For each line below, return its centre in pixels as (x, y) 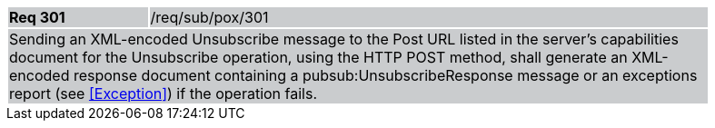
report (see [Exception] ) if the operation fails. (164, 94)
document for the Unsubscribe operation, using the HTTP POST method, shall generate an (318, 57)
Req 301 (37, 17)
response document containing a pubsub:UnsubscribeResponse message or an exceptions (385, 75)
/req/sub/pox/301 (209, 17)
